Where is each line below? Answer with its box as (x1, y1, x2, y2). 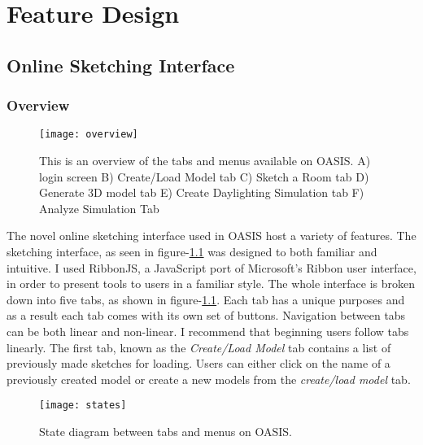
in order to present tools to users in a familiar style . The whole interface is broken (7, 275, 415, 292)
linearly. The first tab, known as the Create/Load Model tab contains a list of (7, 338, 391, 356)
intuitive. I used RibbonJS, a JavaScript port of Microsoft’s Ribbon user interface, (7, 259, 416, 276)
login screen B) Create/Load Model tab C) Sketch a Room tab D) (39, 168, 369, 185)
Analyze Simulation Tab (39, 199, 159, 216)
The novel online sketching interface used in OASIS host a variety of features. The (7, 227, 416, 244)
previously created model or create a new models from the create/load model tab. (7, 370, 411, 387)
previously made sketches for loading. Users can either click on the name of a (7, 355, 390, 372)
